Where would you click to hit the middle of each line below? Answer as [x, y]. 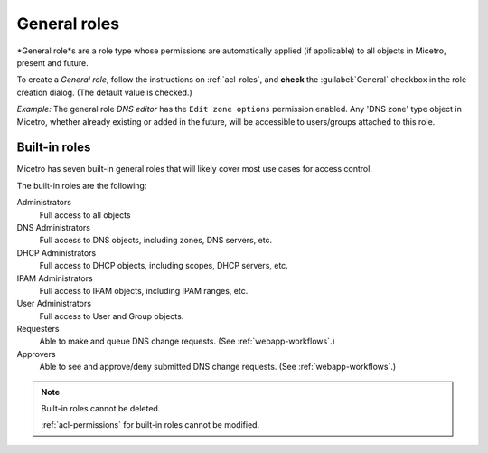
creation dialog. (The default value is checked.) [105, 92]
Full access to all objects [85, 215]
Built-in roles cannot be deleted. [101, 409]
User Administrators [54, 304]
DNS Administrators [53, 227]
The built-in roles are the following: [82, 185]
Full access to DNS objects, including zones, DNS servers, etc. [156, 241]
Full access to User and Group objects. [112, 316]
